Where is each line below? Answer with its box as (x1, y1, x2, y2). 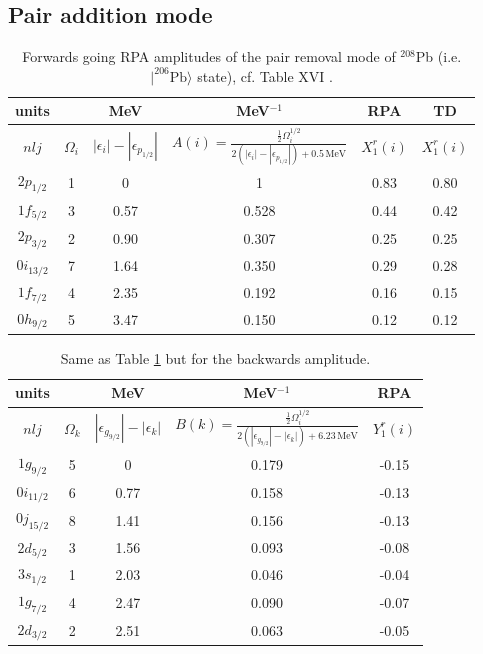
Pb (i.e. (415, 46, 462, 67)
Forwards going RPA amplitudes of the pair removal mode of (22, 46, 396, 67)
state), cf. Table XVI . (197, 65, 333, 86)
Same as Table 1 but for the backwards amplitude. (60, 347, 371, 368)
